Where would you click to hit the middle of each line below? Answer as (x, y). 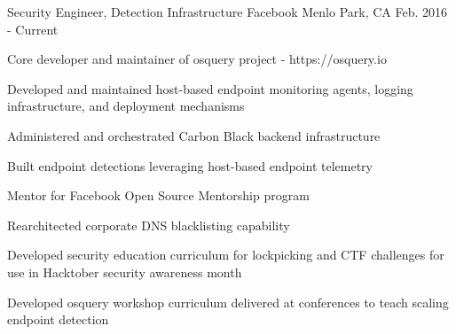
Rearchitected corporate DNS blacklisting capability (149, 225)
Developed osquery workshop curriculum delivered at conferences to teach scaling (228, 302)
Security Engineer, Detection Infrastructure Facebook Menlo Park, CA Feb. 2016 (228, 12)
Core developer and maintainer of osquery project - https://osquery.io (197, 59)
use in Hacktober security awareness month (125, 272)
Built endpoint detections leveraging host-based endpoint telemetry (190, 165)
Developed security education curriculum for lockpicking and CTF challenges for (226, 255)
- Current (33, 29)
